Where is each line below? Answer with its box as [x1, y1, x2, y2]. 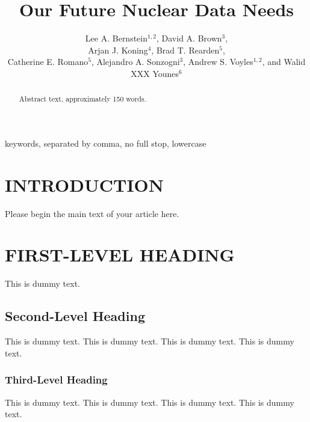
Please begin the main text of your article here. [5, 207, 179, 219]
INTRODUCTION [5, 172, 164, 197]
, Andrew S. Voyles [183, 55, 253, 68]
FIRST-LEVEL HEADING [5, 242, 235, 267]
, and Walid [262, 55, 306, 68]
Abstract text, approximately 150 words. [19, 94, 146, 104]
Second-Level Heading [5, 307, 145, 325]
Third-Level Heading [5, 372, 108, 387]
